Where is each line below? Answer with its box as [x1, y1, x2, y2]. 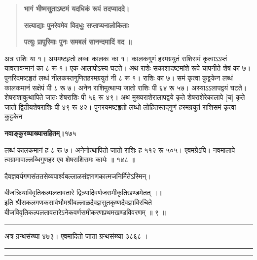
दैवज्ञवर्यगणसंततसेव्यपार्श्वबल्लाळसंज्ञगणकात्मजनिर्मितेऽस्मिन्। [4, 171, 151, 181]
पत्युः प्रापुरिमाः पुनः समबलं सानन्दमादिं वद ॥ [24, 37, 132, 47]
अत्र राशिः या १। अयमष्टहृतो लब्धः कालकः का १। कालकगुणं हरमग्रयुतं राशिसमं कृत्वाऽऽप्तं [4, 53, 227, 63]
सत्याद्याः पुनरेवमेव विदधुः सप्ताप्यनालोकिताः [24, 20, 129, 30]
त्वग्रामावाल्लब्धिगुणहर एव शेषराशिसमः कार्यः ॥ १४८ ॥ [4, 154, 136, 165]
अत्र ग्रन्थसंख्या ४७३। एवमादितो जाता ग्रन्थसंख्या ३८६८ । [4, 231, 148, 241]
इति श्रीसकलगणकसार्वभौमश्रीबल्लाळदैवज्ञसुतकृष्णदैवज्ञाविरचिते [4, 197, 152, 207]
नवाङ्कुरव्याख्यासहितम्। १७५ [4, 128, 76, 138]
